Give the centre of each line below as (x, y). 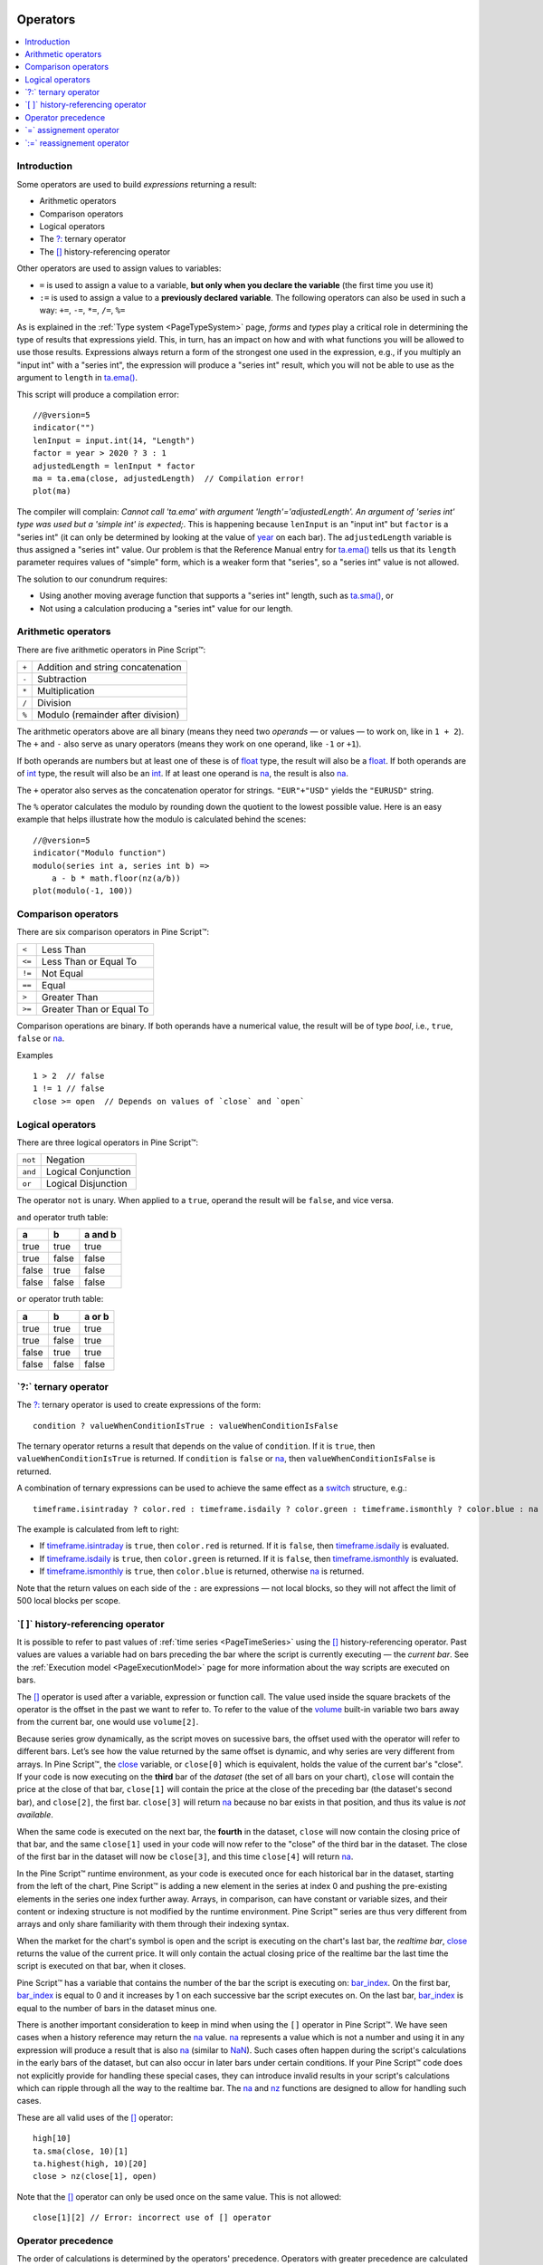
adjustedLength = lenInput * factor (114, 466)
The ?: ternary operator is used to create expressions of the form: (139, 1405)
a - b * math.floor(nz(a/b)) (116, 878)
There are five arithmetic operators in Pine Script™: (111, 650)
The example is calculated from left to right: (98, 1529)
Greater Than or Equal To (95, 1008)
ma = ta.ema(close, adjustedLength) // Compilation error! (169, 478)
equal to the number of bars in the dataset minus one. (117, 2008)
